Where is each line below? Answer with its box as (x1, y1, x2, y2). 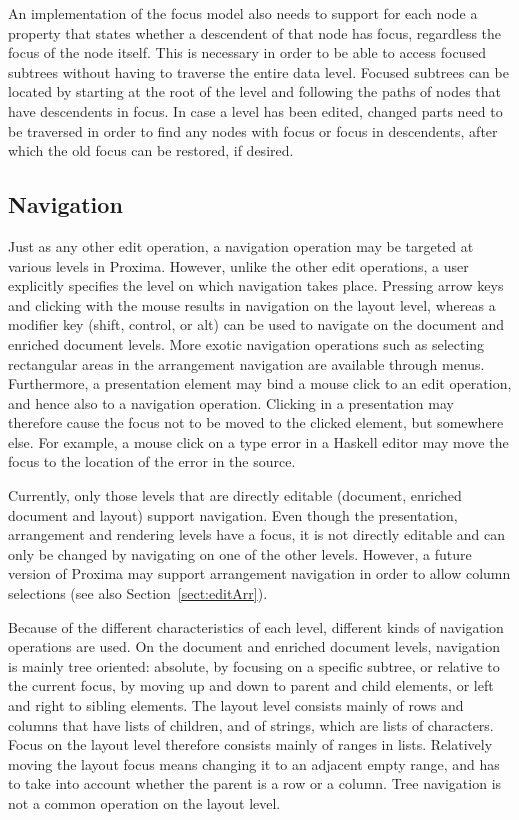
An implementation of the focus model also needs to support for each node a (8, 3, 478, 23)
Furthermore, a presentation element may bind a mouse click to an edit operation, (8, 373, 512, 394)
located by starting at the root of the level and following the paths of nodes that (8, 81, 502, 102)
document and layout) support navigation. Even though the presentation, (8, 504, 458, 525)
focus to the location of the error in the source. (8, 451, 296, 472)
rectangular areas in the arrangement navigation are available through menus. (8, 353, 485, 374)
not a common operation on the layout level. (8, 792, 281, 813)
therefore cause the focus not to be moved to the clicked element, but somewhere (8, 412, 504, 433)
